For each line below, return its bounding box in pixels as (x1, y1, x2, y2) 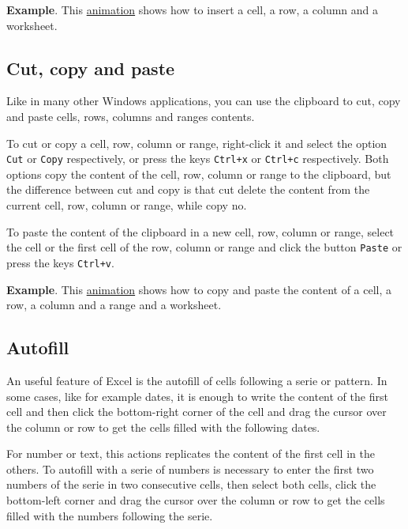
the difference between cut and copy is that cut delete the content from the (6, 181, 370, 198)
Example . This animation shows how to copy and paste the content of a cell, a (6, 281, 392, 297)
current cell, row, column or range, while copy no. (6, 197, 247, 213)
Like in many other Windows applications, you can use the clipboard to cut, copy (6, 93, 401, 109)
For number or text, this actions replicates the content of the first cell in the (6, 445, 375, 462)
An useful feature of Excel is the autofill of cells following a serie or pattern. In (6, 372, 387, 388)
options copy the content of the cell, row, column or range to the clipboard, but (6, 165, 391, 182)
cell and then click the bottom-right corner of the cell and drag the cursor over (6, 403, 387, 420)
